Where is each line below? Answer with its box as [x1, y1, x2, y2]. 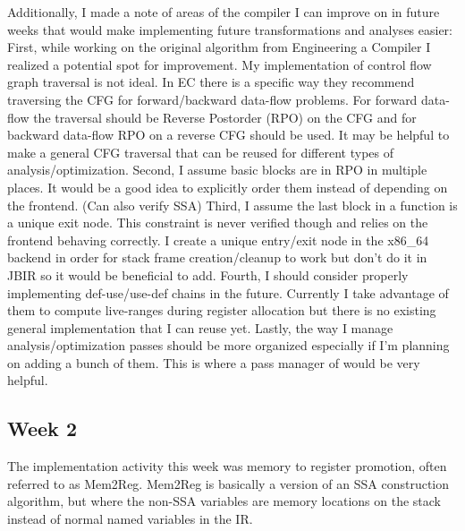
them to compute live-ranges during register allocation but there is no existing [7, 301, 436, 320]
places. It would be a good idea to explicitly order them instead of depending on [7, 177, 448, 196]
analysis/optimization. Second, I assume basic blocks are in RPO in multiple [7, 160, 427, 179]
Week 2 [7, 415, 77, 442]
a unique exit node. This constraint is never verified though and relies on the [7, 213, 428, 232]
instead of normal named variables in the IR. [7, 510, 253, 528]
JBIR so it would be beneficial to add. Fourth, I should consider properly [7, 265, 409, 284]
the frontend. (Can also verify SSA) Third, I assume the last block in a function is [7, 195, 458, 214]
